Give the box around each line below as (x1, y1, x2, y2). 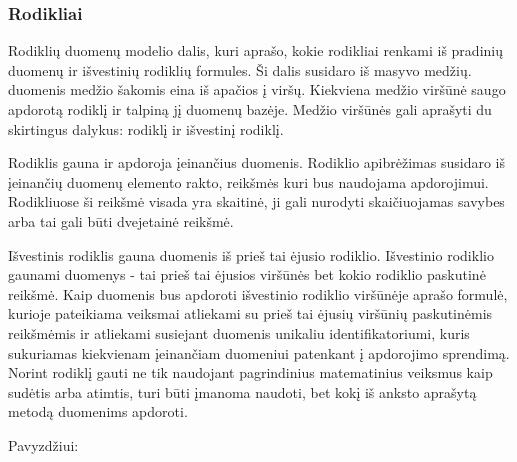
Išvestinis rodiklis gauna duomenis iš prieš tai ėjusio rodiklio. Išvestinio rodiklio (8, 244, 494, 265)
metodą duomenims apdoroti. (8, 401, 188, 422)
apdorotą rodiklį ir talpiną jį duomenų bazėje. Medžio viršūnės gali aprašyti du (8, 99, 492, 119)
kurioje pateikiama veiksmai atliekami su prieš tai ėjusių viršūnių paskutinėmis (8, 303, 493, 324)
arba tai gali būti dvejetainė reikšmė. (8, 210, 234, 231)
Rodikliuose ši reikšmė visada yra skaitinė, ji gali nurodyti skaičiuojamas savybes (8, 191, 505, 212)
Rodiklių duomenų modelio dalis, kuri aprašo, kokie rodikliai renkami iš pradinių (8, 40, 503, 61)
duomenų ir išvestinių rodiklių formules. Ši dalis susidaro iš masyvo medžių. (8, 59, 472, 80)
